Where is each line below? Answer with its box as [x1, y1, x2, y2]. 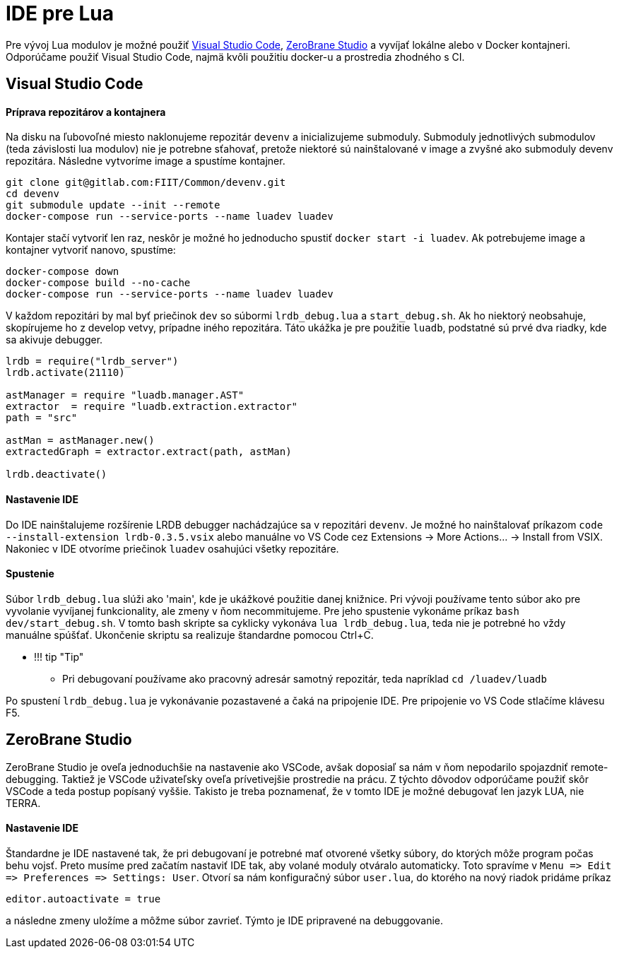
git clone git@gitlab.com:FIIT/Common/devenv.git [6, 177, 286, 189]
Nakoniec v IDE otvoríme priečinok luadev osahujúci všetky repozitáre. [6, 542, 339, 555]
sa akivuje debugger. [6, 334, 103, 346]
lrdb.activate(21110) [6, 367, 125, 379]
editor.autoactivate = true [6, 893, 161, 905]
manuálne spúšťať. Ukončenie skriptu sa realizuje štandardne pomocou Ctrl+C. [6, 628, 374, 641]
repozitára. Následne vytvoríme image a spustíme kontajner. [6, 155, 285, 167]
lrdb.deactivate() [6, 469, 107, 481]
